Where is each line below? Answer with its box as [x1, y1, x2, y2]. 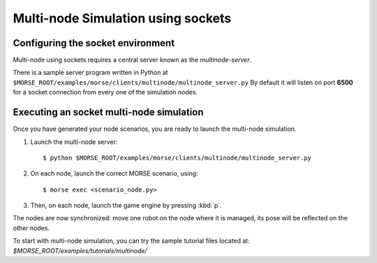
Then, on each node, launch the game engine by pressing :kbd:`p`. [30, 201, 223, 210]
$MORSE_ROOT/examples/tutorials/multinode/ [13, 246, 147, 255]
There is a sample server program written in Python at [13, 69, 168, 77]
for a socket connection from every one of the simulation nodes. [13, 88, 198, 97]
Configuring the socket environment [13, 37, 175, 49]
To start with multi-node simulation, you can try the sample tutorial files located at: [13, 236, 251, 245]
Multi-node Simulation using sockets [13, 10, 232, 26]
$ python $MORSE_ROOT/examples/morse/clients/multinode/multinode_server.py [43, 154, 312, 162]
